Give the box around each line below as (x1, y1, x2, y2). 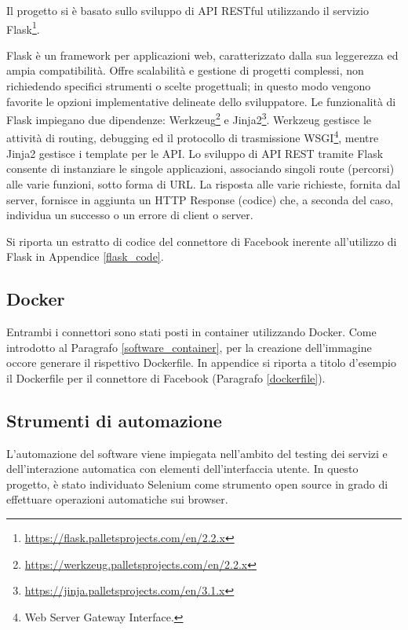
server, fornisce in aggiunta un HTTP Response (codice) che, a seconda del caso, (6, 191, 394, 207)
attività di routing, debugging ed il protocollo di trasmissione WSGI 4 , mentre (6, 127, 379, 146)
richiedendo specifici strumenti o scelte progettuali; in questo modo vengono (6, 78, 371, 94)
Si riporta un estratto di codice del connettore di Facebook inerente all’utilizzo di (6, 233, 397, 249)
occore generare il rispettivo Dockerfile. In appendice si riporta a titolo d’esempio (6, 354, 396, 371)
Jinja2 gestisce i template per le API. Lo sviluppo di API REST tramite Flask (6, 145, 384, 161)
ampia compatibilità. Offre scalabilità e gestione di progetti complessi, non (6, 62, 364, 79)
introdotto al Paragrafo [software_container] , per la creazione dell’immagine (6, 339, 372, 355)
